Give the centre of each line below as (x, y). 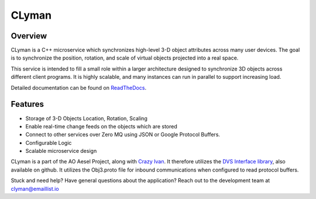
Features (27, 104)
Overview (29, 36)
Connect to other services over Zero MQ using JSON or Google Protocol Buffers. (123, 135)
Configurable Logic (49, 142)
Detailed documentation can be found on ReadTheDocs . (78, 88)
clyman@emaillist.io (35, 188)
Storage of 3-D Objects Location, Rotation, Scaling (86, 118)
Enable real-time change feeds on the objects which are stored (102, 126)
